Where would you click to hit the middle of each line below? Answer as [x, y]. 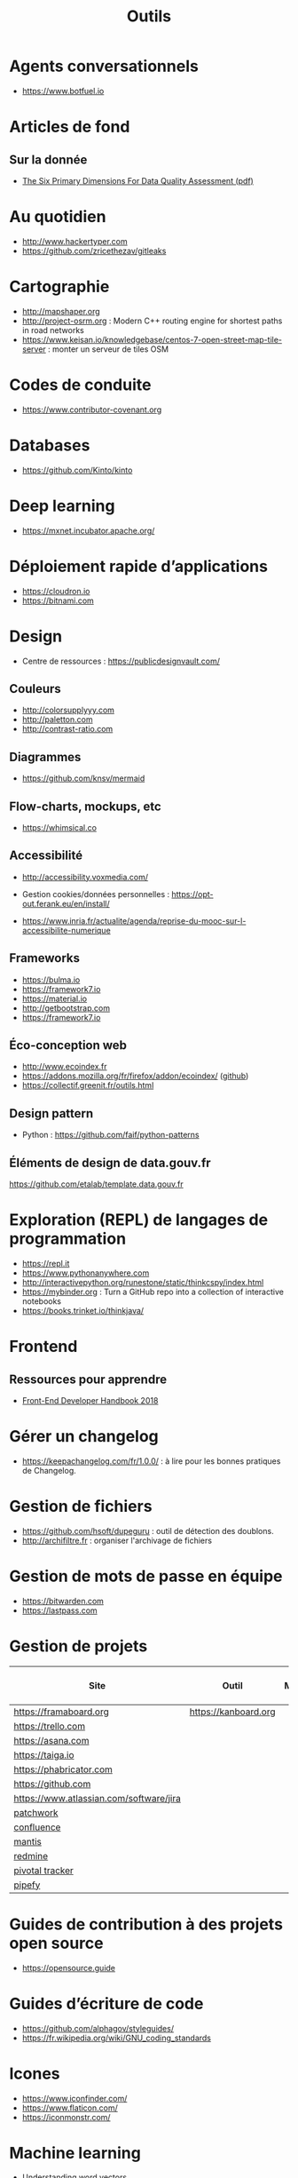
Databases [50, 445]
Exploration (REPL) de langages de [139, 1220]
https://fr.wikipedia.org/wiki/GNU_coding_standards [116, 2038]
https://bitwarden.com [63, 1601]
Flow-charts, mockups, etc [85, 806]
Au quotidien [58, 217]
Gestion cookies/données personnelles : [96, 894]
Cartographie [59, 287]
